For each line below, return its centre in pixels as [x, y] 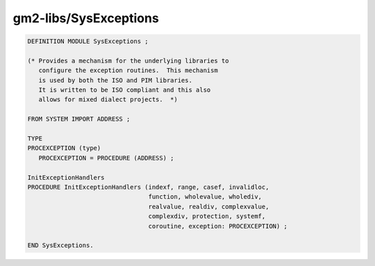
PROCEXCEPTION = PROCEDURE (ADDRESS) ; [106, 158]
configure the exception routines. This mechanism [128, 70]
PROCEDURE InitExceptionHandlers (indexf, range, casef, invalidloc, [148, 187]
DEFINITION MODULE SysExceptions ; [88, 41]
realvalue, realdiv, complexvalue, [209, 206]
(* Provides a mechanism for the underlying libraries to [128, 60]
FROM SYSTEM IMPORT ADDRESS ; [79, 119]
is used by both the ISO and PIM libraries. [115, 80]
